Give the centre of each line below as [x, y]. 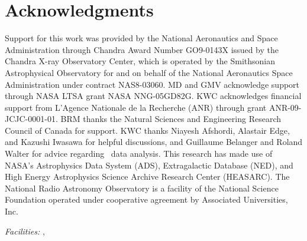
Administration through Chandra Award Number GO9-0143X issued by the [142, 49]
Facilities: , [25, 231]
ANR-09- [285, 107]
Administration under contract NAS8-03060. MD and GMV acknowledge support [152, 84]
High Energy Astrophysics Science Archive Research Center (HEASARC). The [147, 176]
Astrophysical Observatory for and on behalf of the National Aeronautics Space [149, 72]
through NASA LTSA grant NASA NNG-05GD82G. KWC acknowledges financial [153, 96]
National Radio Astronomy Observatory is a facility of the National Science [142, 188]
